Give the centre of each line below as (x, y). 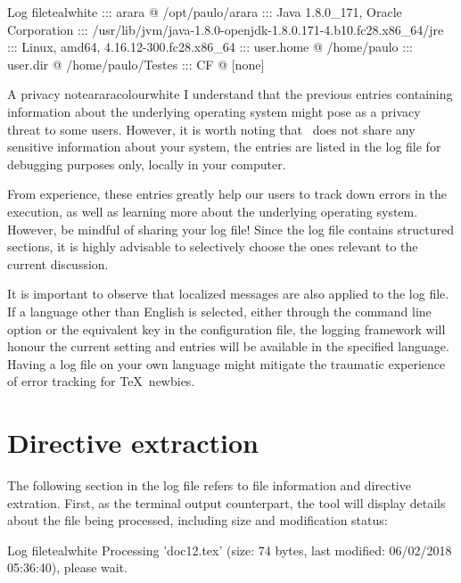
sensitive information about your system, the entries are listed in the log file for (224, 147)
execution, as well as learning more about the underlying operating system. (213, 211)
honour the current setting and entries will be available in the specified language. (228, 346)
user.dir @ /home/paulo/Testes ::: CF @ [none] (136, 64)
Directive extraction (133, 443)
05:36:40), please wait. (68, 567)
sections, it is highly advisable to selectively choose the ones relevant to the (213, 246)
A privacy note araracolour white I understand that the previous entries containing (230, 94)
